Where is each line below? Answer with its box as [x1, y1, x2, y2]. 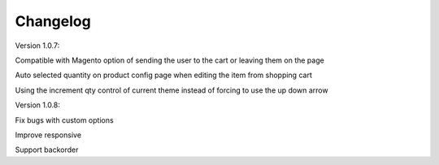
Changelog [15, 12, 91, 30]
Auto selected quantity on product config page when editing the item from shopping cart [15, 70, 312, 80]
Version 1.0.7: [15, 41, 60, 50]
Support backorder [15, 145, 79, 154]
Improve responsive [15, 130, 81, 140]
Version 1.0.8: [15, 100, 61, 110]
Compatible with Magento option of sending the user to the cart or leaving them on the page [15, 55, 324, 65]
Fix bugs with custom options [15, 115, 114, 125]
